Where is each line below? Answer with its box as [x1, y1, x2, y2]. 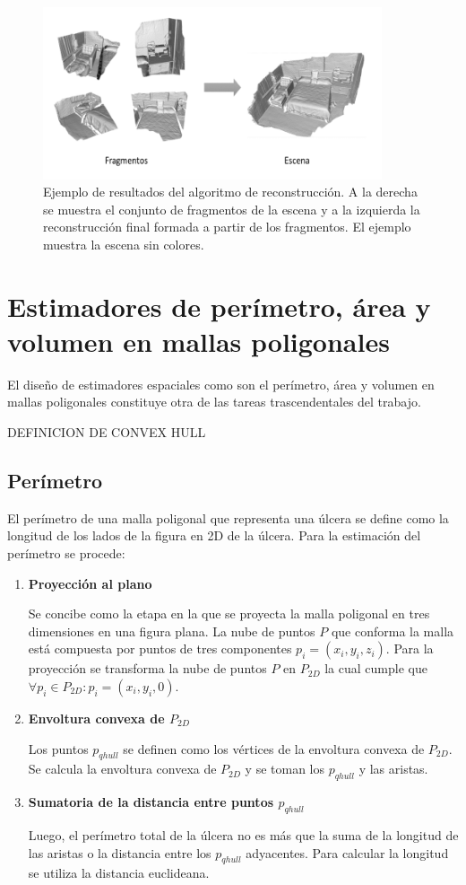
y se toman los [245, 759, 324, 778]
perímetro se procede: [7, 543, 125, 562]
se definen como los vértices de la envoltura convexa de [123, 739, 425, 758]
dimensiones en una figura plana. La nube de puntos [28, 621, 315, 640]
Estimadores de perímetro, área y [7, 287, 431, 324]
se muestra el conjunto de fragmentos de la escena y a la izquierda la [43, 199, 420, 218]
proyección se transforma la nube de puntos [28, 659, 267, 678]
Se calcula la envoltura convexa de [28, 759, 217, 778]
